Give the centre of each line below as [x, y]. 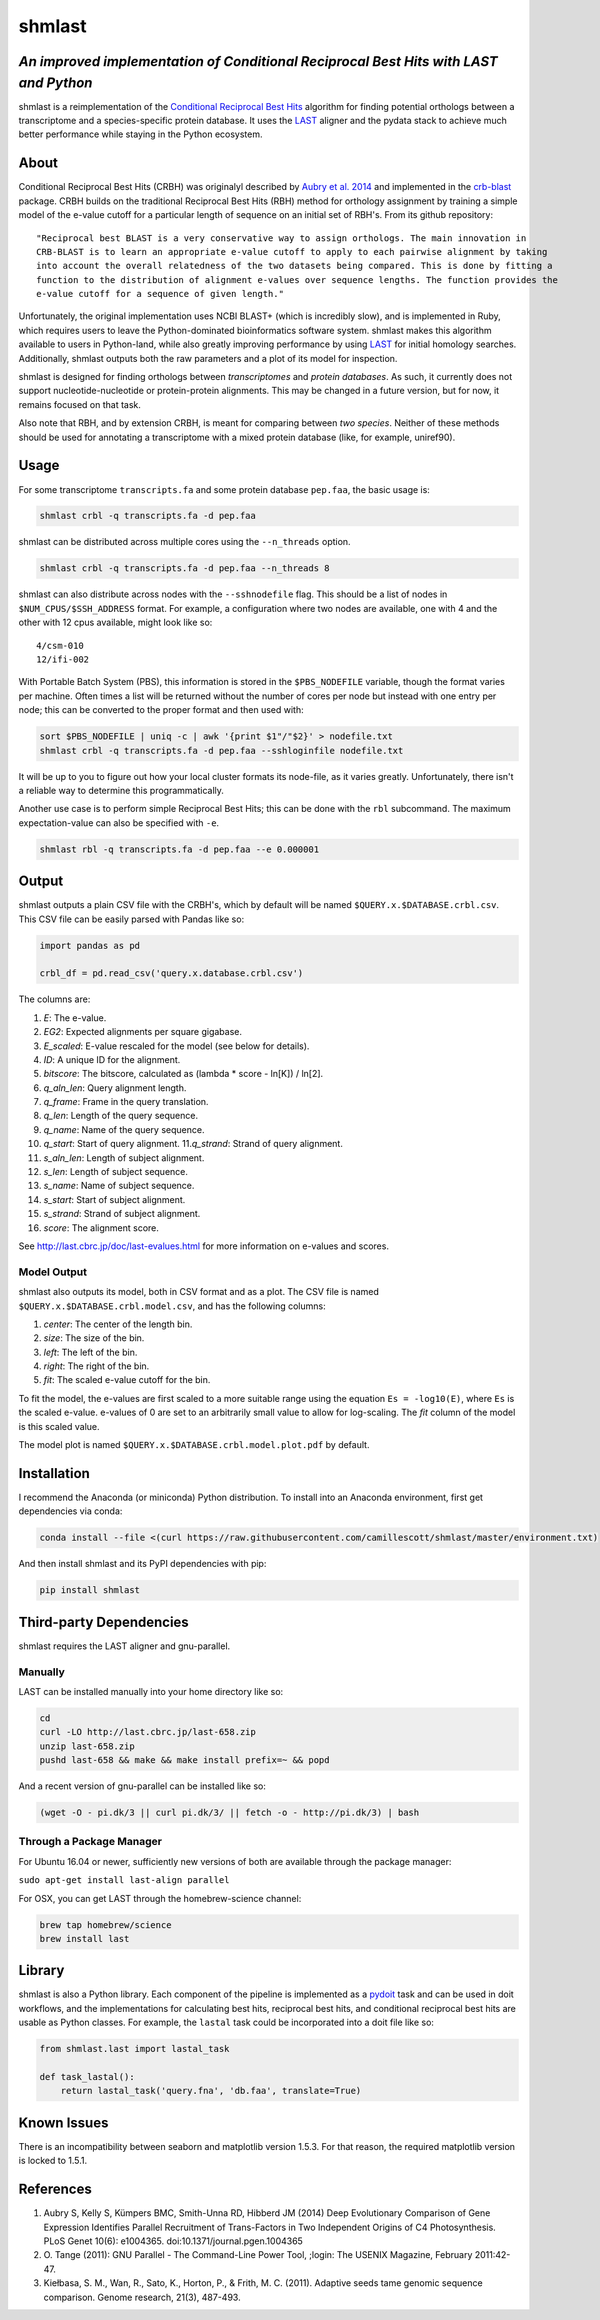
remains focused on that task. [80, 404]
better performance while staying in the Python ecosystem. [141, 134]
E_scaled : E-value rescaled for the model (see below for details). [176, 1046]
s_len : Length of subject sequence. [116, 1172]
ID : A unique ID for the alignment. [112, 1059]
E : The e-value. [75, 1017]
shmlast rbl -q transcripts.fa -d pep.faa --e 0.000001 [179, 849]
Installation [54, 1473]
